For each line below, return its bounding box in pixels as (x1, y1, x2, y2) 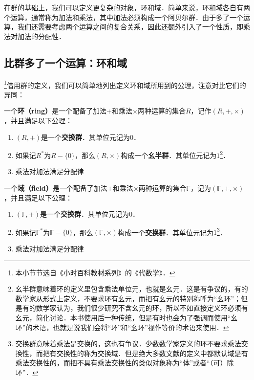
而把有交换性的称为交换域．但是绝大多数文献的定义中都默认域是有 (36, 348, 248, 358)
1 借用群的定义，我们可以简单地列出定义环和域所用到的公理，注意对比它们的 (4, 78, 246, 90)
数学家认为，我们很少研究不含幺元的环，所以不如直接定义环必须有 (36, 303, 248, 313)
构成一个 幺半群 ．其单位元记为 (121, 150, 217, 160)
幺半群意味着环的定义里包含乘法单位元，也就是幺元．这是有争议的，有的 (15, 284, 248, 294)
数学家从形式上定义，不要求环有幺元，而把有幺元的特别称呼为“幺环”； (15, 293, 241, 303)
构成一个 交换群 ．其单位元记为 (117, 227, 213, 237)
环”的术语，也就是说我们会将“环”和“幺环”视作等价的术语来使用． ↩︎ (15, 322, 229, 332)
